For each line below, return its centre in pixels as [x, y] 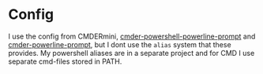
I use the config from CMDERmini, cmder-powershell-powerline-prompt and [132, 36]
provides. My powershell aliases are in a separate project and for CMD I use [131, 53]
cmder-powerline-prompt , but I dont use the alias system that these [120, 44]
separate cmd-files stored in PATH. [65, 61]
